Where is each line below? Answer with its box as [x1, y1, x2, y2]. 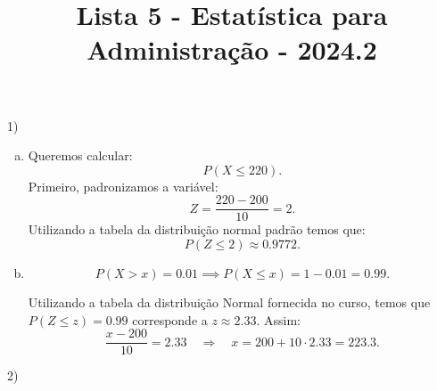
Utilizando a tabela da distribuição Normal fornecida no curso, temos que [28, 293, 431, 311]
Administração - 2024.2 [87, 31, 377, 68]
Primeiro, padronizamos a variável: [28, 176, 218, 195]
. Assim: [256, 310, 301, 329]
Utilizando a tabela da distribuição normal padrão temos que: [28, 220, 366, 239]
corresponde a [132, 310, 208, 329]
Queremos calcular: [28, 146, 133, 165]
